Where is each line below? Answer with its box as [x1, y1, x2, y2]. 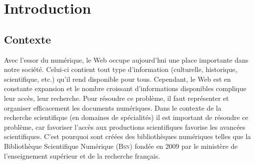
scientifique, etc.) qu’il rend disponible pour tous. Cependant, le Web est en [4, 73, 231, 84]
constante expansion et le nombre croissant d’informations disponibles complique [4, 83, 247, 94]
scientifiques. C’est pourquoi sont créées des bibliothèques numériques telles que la [4, 131, 251, 141]
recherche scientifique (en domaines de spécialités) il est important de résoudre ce [4, 112, 248, 122]
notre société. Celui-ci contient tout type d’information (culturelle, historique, [4, 64, 237, 74]
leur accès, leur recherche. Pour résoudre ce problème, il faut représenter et [4, 93, 229, 103]
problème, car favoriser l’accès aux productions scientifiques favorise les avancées [4, 121, 246, 132]
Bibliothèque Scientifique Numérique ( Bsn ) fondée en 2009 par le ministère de [4, 141, 238, 151]
